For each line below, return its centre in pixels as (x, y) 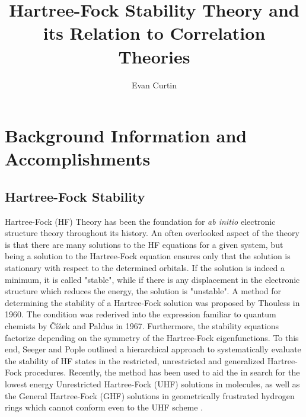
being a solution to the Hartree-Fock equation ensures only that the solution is (148, 256)
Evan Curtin (154, 85)
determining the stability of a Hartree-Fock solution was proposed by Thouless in (152, 302)
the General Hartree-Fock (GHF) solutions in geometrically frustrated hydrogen (150, 395)
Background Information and (126, 136)
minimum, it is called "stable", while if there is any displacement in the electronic (152, 279)
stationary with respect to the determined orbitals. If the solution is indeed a (145, 268)
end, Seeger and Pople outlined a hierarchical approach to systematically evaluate (153, 349)
